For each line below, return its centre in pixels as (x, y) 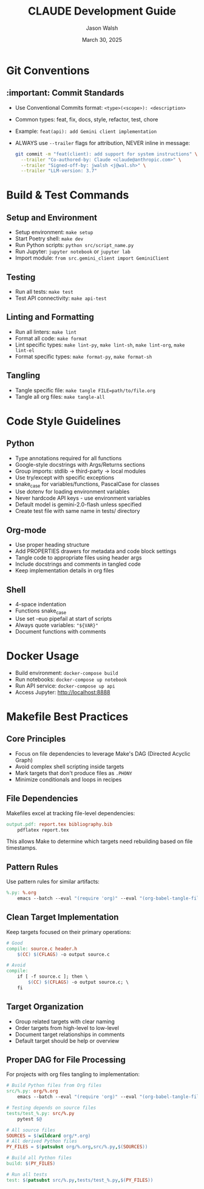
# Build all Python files (39, 1158)
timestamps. (22, 848)
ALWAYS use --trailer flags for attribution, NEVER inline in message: (102, 143)
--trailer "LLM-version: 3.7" (59, 171)
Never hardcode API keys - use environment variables (83, 498)
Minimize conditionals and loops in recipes (68, 779)
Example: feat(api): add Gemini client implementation (86, 131)
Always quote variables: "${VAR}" (57, 625)
